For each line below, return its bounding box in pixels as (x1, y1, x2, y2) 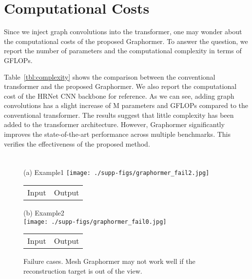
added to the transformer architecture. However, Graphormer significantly (4, 119, 225, 129)
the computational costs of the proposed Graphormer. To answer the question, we (4, 36, 248, 46)
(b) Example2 (23, 208, 64, 218)
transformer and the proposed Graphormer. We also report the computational (4, 81, 237, 91)
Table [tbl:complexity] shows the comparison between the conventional (4, 71, 215, 82)
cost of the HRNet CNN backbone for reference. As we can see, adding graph (4, 90, 234, 101)
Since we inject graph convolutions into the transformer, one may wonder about (4, 26, 242, 37)
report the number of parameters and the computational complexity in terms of (4, 45, 242, 56)
